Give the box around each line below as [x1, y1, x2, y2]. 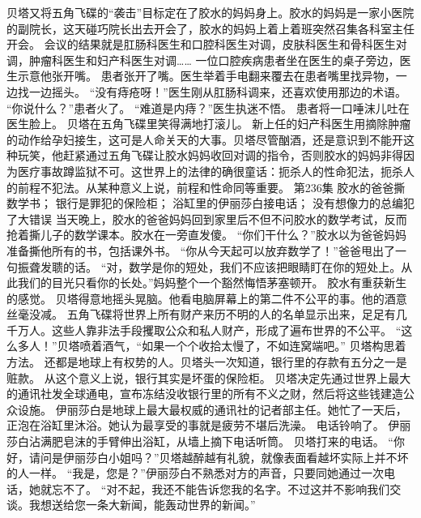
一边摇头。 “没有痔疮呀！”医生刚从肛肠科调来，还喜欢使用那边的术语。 [28, 83, 406, 100]
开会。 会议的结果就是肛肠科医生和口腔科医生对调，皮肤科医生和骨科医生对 [6, 36, 407, 53]
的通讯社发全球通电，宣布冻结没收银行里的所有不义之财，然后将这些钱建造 [6, 385, 403, 402]
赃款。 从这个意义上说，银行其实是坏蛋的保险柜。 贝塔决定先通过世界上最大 [6, 369, 411, 386]
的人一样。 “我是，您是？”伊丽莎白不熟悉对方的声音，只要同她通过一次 [6, 464, 384, 482]
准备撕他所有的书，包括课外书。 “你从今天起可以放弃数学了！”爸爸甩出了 [6, 242, 395, 259]
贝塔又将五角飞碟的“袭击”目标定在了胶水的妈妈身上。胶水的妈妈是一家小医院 [6, 4, 415, 20]
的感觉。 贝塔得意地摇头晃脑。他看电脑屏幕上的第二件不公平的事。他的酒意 [6, 289, 407, 306]
